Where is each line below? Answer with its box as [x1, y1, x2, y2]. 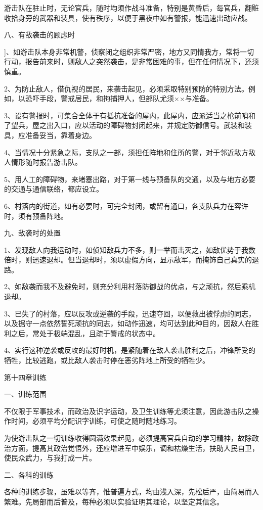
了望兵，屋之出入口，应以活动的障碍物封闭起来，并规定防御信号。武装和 [4, 120, 245, 130]
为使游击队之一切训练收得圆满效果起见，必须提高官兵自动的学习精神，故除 [4, 433, 252, 443]
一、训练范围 [4, 389, 47, 399]
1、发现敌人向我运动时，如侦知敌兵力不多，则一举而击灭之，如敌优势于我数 [4, 244, 255, 255]
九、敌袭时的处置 [4, 227, 61, 238]
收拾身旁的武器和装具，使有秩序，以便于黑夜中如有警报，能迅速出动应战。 [4, 12, 252, 23]
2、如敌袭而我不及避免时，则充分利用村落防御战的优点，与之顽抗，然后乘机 [4, 281, 255, 292]
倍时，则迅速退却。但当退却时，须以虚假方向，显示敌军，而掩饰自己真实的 [4, 254, 252, 265]
